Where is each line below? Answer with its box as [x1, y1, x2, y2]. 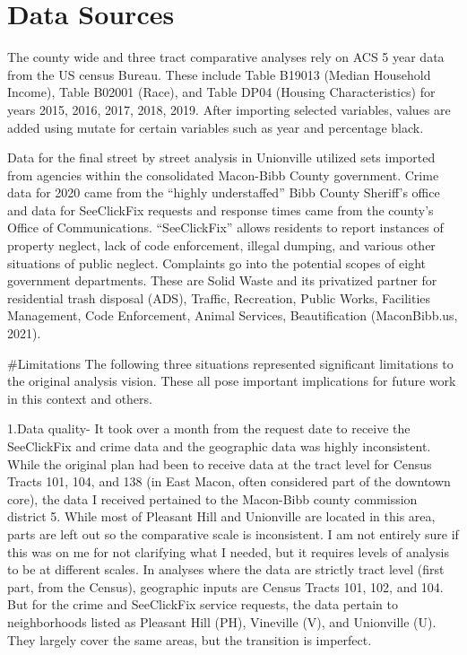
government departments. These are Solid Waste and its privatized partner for [7, 271, 437, 290]
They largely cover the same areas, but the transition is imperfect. [7, 630, 372, 649]
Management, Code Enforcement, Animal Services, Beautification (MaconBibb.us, [7, 306, 458, 325]
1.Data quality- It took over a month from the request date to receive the [7, 419, 411, 438]
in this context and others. [7, 389, 152, 407]
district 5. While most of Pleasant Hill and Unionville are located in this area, [7, 507, 436, 526]
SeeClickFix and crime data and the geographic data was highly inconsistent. [7, 437, 431, 455]
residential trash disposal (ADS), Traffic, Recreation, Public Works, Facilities [7, 288, 431, 307]
